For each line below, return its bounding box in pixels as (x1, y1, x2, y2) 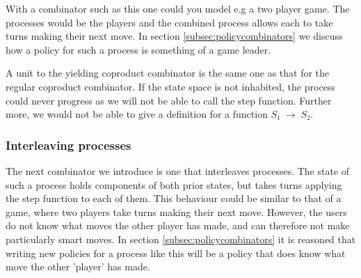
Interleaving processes (6, 136, 131, 153)
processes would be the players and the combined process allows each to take (6, 15, 333, 29)
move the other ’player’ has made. (6, 259, 150, 274)
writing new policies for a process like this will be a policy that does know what (6, 245, 346, 260)
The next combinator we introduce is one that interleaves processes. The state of (6, 163, 350, 178)
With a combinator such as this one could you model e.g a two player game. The (6, 1, 350, 15)
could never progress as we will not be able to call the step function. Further (6, 93, 332, 107)
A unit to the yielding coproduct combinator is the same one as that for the (6, 65, 330, 80)
